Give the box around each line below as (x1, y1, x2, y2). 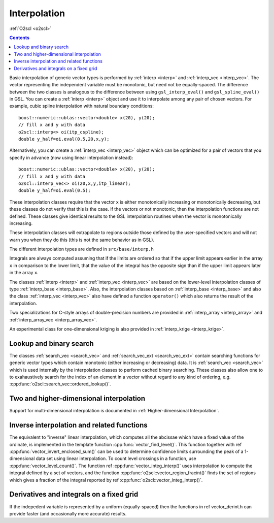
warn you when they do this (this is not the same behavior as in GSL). (9, 237, 155, 243)
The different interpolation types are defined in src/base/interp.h (9, 246, 154, 252)
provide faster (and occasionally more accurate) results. (9, 510, 127, 516)
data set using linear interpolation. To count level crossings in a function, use (36, 455, 196, 462)
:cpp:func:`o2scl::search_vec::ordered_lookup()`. (9, 381, 111, 387)
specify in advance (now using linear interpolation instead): (9, 154, 133, 160)
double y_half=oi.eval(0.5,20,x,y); (18, 136, 110, 142)
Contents (9, 35, 30, 41)
